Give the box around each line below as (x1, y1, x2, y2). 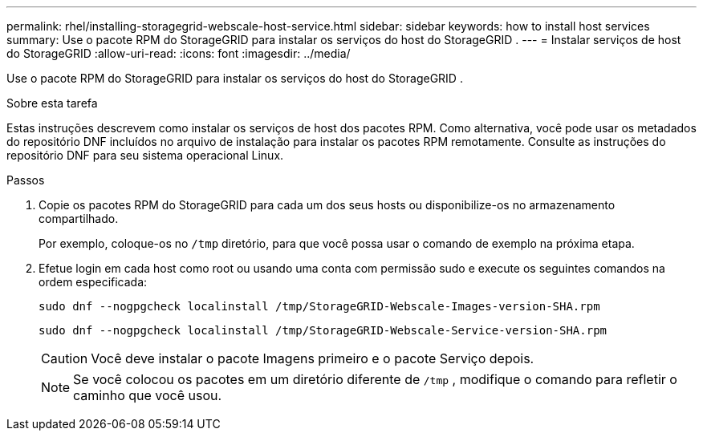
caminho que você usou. (73, 387, 222, 403)
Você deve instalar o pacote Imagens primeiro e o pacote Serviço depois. (91, 350, 534, 366)
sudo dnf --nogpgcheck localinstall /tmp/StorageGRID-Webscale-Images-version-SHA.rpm (39, 300, 600, 313)
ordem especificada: (39, 275, 148, 289)
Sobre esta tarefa (6, 96, 98, 110)
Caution (41, 350, 88, 366)
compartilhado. (39, 212, 119, 225)
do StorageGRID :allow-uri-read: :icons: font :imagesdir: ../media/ (6, 47, 351, 60)
